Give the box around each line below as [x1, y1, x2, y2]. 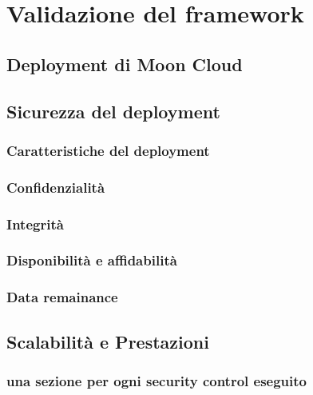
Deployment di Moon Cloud [6, 51, 243, 76]
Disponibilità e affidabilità [6, 250, 177, 270]
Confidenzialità [6, 177, 105, 197]
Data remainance [6, 287, 118, 307]
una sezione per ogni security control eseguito [6, 370, 307, 390]
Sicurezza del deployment [6, 98, 220, 123]
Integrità [6, 213, 64, 233]
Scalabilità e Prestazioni [6, 329, 209, 353]
